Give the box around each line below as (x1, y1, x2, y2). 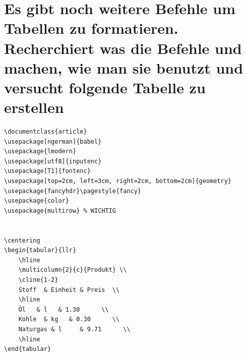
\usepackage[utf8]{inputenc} (4, 157, 102, 165)
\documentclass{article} (4, 128, 87, 136)
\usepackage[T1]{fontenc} (4, 167, 91, 175)
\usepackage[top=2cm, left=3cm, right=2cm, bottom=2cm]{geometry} (4, 177, 232, 185)
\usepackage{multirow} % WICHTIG (4, 207, 116, 214)
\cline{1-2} (18, 276, 58, 283)
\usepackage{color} (4, 197, 69, 205)
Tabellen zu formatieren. (4, 18, 178, 38)
